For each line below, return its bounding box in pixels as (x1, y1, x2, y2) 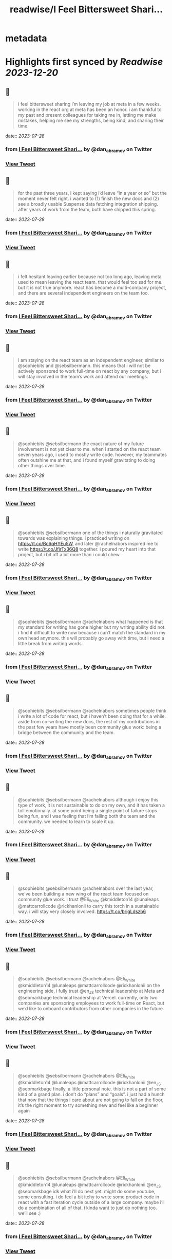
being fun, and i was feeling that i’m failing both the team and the (17, 813, 156, 819)
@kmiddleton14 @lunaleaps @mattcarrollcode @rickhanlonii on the (17, 982, 160, 988)
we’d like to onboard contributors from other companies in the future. (17, 1005, 164, 1011)
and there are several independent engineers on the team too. (17, 290, 149, 296)
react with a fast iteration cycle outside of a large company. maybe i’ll (17, 1199, 165, 1205)
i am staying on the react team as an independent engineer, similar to (17, 357, 164, 363)
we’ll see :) (17, 1210, 41, 1216)
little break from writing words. (17, 640, 83, 646)
